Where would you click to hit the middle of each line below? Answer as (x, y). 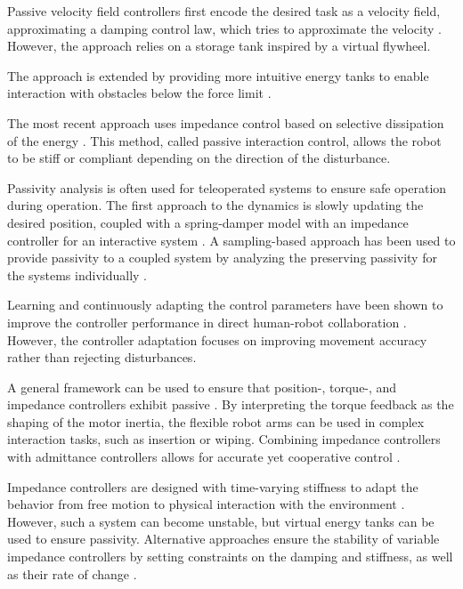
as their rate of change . (72, 573)
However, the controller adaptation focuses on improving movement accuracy (217, 339)
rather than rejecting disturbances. (102, 357)
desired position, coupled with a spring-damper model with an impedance (208, 222)
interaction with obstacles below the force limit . (139, 93)
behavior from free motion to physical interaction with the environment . (206, 504)
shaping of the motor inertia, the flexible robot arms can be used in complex (216, 421)
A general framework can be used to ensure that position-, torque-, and (202, 387)
